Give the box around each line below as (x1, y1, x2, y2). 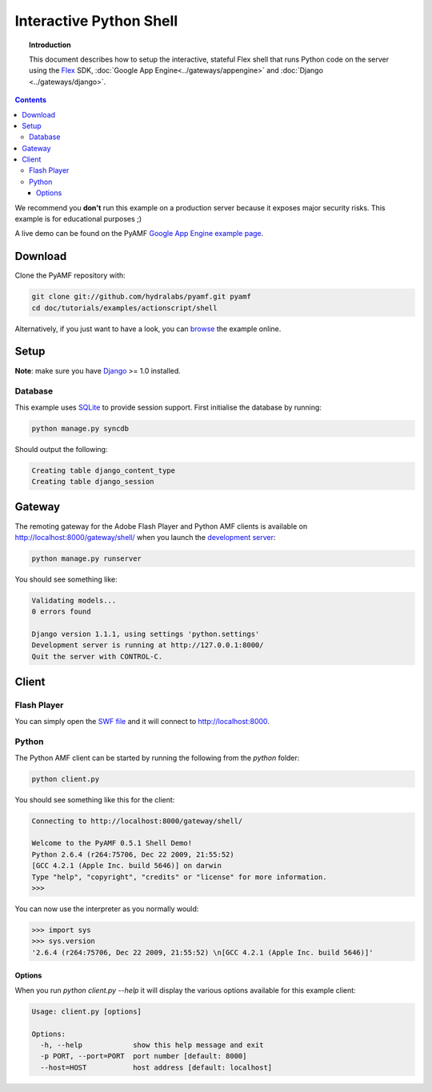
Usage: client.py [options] (31, 1006, 142, 1016)
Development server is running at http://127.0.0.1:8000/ (31, 641, 264, 650)
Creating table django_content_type (31, 466, 176, 475)
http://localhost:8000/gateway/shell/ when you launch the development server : (14, 532, 276, 542)
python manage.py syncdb (31, 424, 130, 433)
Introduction (29, 40, 71, 50)
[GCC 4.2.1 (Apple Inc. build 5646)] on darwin (31, 861, 222, 870)
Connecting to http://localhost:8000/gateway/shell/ (31, 816, 243, 826)
